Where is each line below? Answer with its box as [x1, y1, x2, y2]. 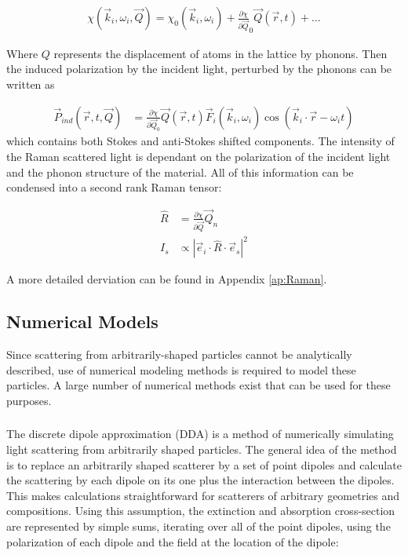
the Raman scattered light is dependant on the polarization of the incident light [6, 148, 391, 164]
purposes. [6, 392, 52, 408]
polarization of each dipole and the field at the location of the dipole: [6, 533, 339, 550]
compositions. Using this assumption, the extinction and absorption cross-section [6, 502, 395, 519]
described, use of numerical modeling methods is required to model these [6, 361, 356, 378]
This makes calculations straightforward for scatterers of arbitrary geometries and [6, 487, 400, 503]
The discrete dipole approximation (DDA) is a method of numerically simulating [6, 425, 394, 442]
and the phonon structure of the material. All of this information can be [6, 163, 354, 180]
